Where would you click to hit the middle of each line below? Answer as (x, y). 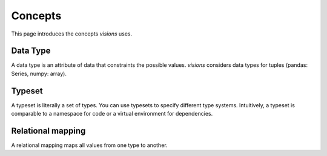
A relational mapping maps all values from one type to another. (89, 145)
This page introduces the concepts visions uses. (72, 34)
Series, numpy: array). (39, 73)
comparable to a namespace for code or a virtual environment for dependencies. (112, 114)
